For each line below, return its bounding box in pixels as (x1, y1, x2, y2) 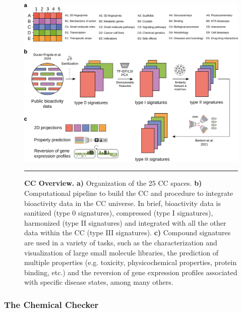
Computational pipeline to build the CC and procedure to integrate (24, 187, 233, 198)
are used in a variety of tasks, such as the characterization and (24, 237, 217, 247)
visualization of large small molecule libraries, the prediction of (24, 247, 219, 257)
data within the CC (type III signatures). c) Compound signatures (24, 227, 231, 238)
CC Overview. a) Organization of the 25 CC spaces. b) (24, 178, 202, 188)
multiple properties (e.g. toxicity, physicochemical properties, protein (24, 257, 237, 268)
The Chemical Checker (4, 298, 99, 310)
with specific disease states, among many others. (24, 277, 173, 287)
